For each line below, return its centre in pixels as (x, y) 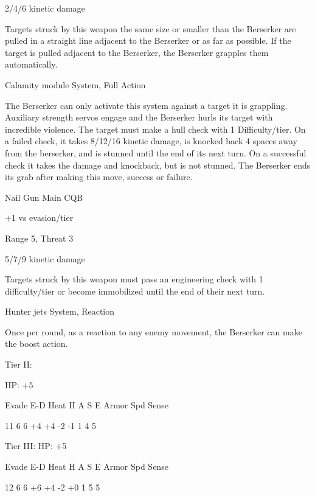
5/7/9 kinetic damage (45, 258)
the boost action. (36, 344)
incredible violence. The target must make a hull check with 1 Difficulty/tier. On (155, 129)
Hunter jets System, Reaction (60, 311)
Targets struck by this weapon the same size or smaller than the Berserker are (151, 28)
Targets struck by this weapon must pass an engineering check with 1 (134, 279)
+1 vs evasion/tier (39, 218)
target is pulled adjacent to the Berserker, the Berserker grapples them (137, 52)
